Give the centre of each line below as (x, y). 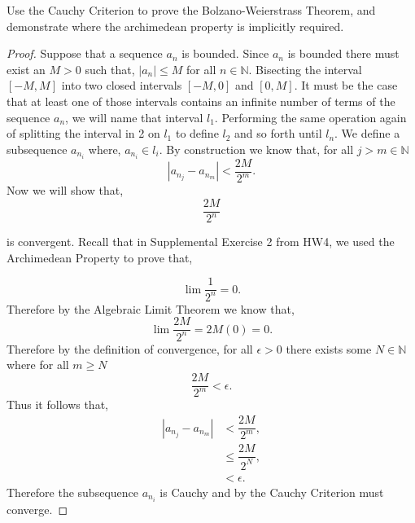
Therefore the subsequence (72, 492)
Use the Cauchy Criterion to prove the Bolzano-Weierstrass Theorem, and (191, 10)
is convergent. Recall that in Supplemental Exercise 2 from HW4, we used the (201, 242)
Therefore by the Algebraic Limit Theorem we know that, (151, 308)
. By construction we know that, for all (256, 149)
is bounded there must (343, 53)
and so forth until (278, 133)
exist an (26, 69)
